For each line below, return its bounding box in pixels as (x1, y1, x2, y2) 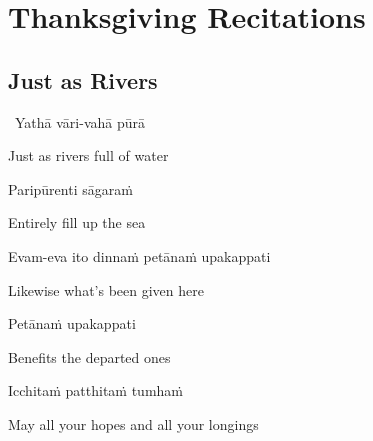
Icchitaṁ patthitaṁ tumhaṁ (8, 380, 183, 401)
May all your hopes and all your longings (8, 413, 259, 434)
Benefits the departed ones (8, 346, 171, 367)
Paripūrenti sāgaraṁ (8, 178, 133, 199)
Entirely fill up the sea (8, 212, 146, 233)
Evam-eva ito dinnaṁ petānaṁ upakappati (8, 245, 271, 266)
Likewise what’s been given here (8, 279, 204, 300)
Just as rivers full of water (8, 145, 169, 166)
